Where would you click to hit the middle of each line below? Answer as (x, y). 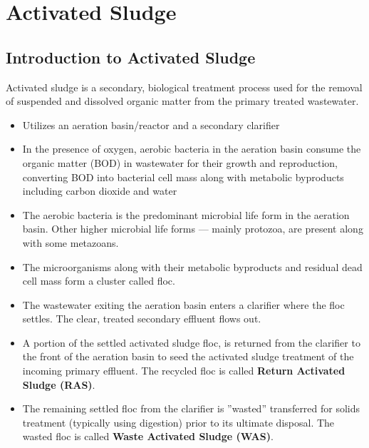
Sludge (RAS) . (59, 384)
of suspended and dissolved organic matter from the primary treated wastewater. (182, 101)
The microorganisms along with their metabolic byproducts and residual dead (192, 266)
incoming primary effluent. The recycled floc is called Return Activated (184, 371)
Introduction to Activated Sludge (131, 57)
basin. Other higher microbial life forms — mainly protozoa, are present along (193, 229)
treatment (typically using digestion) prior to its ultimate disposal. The (178, 422)
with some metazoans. (71, 242)
